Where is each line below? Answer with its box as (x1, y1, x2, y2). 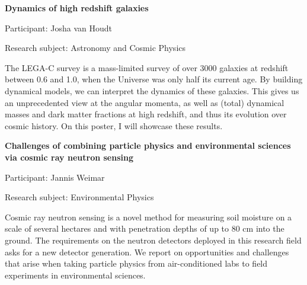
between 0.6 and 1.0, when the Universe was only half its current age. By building (5, 73, 303, 85)
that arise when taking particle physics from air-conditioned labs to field (5, 257, 268, 270)
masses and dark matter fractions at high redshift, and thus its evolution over (5, 108, 287, 120)
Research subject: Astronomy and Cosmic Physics (5, 41, 186, 54)
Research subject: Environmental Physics (5, 191, 154, 203)
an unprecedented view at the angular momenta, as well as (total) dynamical (5, 96, 284, 108)
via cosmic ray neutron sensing (5, 150, 133, 163)
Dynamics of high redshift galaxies (5, 2, 149, 14)
